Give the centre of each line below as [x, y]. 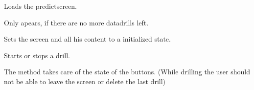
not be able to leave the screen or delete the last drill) [85, 81]
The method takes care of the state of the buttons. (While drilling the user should [127, 72]
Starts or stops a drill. [37, 55]
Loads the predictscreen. [40, 6]
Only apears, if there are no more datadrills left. [76, 22]
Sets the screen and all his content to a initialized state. [87, 39]
